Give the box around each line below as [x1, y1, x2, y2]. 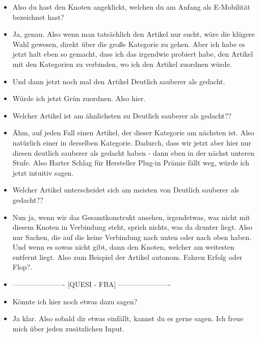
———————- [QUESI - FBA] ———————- [12, 279, 171, 290]
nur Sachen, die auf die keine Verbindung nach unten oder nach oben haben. [12, 231, 251, 242]
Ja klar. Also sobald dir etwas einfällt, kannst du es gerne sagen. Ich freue [12, 313, 244, 324]
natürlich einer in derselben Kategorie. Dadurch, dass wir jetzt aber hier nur [12, 137, 251, 148]
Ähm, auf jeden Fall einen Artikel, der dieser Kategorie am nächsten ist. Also [12, 127, 254, 138]
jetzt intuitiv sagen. [12, 167, 74, 178]
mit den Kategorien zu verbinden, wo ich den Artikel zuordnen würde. [12, 58, 232, 69]
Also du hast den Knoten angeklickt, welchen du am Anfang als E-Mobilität [12, 2, 250, 12]
